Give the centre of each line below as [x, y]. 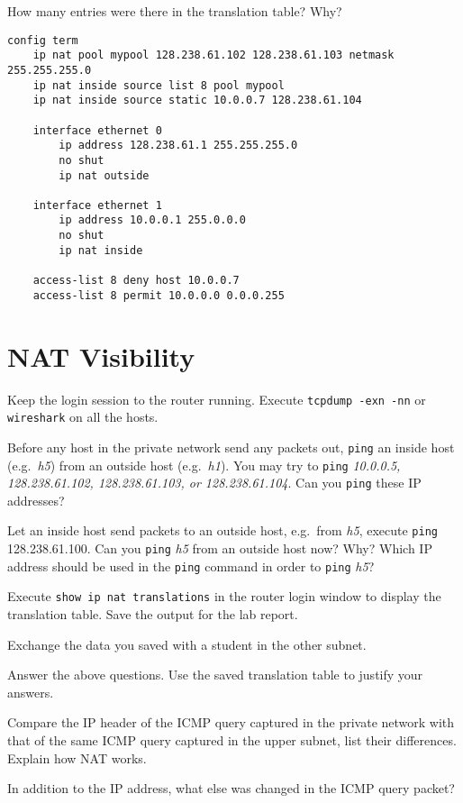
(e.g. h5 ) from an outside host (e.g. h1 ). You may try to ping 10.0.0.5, [204, 465]
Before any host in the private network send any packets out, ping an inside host [231, 447]
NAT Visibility [101, 356]
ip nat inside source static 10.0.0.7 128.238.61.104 [197, 100]
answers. [31, 692]
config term [43, 40]
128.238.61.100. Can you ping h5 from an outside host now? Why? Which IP [220, 548]
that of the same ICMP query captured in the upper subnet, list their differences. [232, 740]
